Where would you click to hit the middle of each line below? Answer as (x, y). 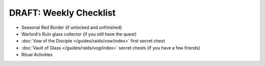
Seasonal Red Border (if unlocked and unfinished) (72, 27)
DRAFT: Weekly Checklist (62, 13)
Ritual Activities (37, 55)
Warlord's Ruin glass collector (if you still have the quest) (79, 34)
